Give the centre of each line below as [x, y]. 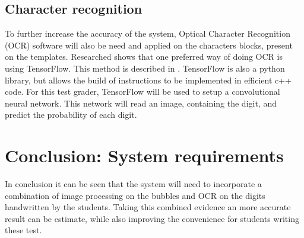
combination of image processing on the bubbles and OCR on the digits [135, 195]
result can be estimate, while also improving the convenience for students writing [152, 218]
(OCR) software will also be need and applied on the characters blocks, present [149, 45]
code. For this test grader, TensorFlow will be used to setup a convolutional [142, 91]
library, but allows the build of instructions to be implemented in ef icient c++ [148, 80]
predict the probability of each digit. [71, 115]
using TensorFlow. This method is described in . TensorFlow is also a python [145, 68]
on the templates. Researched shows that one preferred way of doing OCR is [144, 57]
